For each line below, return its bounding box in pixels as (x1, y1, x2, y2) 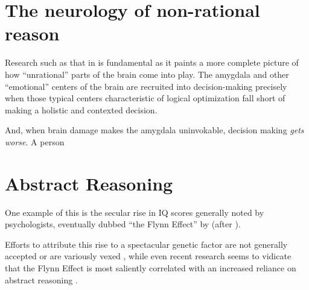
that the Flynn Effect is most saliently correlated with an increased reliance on (5, 261, 296, 274)
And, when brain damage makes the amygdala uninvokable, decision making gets (5, 124, 304, 136)
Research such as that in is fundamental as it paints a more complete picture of (5, 56, 299, 69)
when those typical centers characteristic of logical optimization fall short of (5, 92, 285, 104)
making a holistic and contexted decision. (5, 103, 158, 116)
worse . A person (5, 135, 65, 148)
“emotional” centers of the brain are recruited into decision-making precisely (5, 80, 287, 92)
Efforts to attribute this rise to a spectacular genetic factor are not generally (5, 238, 288, 250)
